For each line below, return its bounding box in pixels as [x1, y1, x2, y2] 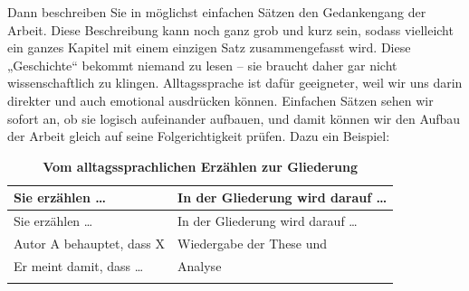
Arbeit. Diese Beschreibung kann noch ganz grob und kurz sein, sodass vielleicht [7, 20, 454, 39]
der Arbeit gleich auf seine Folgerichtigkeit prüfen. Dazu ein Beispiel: [7, 127, 390, 145]
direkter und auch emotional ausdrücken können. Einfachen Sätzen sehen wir [7, 90, 434, 109]
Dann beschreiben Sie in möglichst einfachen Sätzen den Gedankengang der [7, 3, 426, 21]
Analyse [177, 256, 222, 275]
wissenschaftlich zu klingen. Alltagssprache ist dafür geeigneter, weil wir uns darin [7, 73, 463, 92]
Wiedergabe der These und [177, 234, 328, 253]
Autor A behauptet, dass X [14, 234, 166, 253]
